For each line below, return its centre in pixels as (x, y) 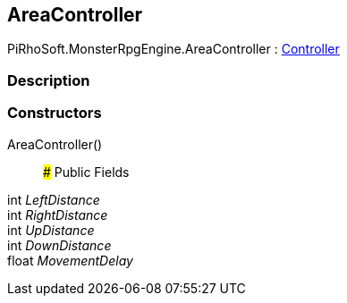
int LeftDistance (54, 199)
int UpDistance (51, 230)
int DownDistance (59, 245)
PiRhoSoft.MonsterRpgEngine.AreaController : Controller (173, 49)
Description (49, 80)
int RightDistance (58, 215)
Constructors (55, 113)
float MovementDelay (70, 260)
